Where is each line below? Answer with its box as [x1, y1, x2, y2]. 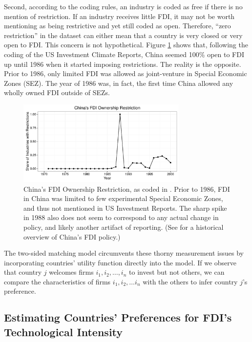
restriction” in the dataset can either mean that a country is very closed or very [4, 30, 243, 40]
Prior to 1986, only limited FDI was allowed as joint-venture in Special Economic [4, 68, 247, 79]
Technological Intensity [4, 324, 123, 339]
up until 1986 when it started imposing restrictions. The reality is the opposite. [4, 59, 241, 69]
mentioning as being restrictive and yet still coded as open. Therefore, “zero [4, 20, 231, 31]
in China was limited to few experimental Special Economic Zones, [23, 193, 223, 203]
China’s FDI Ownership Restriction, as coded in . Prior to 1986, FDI [23, 183, 230, 194]
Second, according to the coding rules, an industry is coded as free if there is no [4, 1, 243, 11]
